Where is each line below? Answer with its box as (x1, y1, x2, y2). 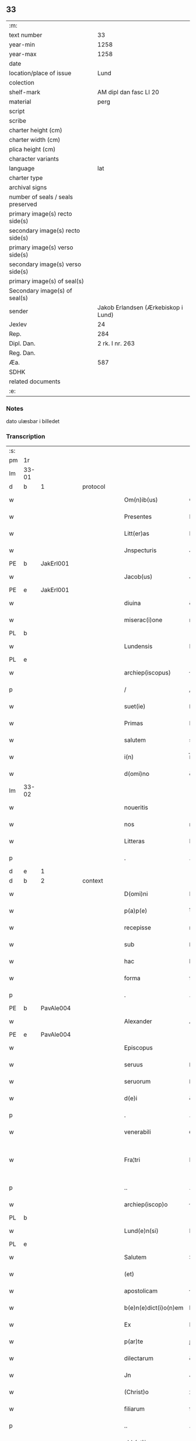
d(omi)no (124, 770, 150, 778)
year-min (9, 40, 35, 49)
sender (9, 307, 29, 315)
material (9, 97, 32, 105)
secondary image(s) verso (9, 260, 82, 268)
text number (9, 30, 43, 39)
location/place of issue (9, 69, 72, 77)
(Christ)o (124, 1388, 149, 1396)
